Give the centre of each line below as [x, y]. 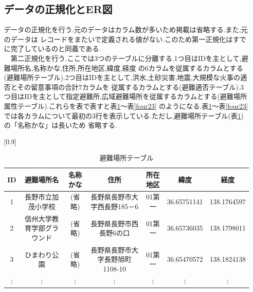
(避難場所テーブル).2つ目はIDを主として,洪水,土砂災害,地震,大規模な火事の [122, 77]
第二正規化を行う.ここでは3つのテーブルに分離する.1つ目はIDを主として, [126, 58]
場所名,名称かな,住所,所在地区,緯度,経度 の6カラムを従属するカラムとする [127, 68]
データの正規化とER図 [58, 9]
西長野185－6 [118, 206]
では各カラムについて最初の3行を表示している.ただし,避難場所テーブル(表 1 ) [124, 115]
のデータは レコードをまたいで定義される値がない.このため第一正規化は [118, 39]
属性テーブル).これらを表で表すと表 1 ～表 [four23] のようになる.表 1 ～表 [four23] [126, 106]
